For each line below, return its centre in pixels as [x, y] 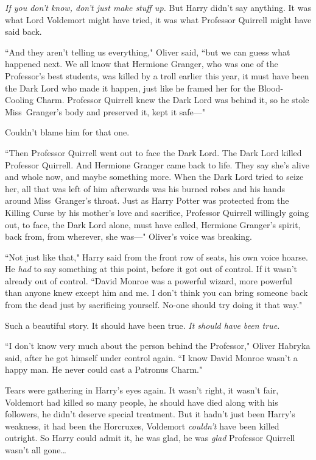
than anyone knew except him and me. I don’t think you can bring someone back [156, 293]
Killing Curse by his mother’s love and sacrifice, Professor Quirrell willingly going [157, 212]
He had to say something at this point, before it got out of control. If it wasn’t [151, 269]
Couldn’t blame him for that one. [67, 132]
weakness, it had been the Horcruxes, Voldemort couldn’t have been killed [142, 426]
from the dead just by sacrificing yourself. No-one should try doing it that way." [154, 305]
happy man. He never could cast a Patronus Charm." [104, 369]
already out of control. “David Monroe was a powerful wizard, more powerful [149, 280]
